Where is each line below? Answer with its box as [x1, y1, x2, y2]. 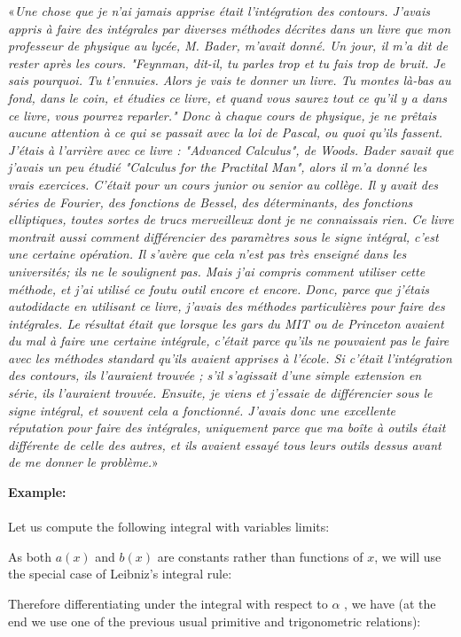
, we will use [374, 547, 441, 565]
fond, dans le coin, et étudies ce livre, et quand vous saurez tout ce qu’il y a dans [8, 88, 447, 106]
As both [8, 547, 52, 565]
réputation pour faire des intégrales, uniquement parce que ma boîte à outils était [8, 418, 446, 437]
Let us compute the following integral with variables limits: [8, 517, 330, 536]
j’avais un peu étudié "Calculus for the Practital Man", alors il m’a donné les [8, 158, 427, 176]
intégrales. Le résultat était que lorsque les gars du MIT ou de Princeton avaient [8, 314, 444, 332]
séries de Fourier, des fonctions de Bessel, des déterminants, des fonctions [8, 192, 413, 211]
